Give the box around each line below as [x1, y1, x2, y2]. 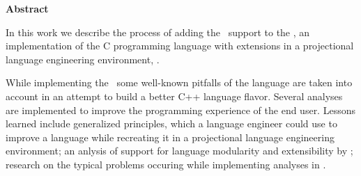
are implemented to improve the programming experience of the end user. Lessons [6, 102, 355, 117]
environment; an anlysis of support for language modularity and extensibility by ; [6, 143, 353, 158]
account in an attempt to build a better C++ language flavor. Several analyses [6, 88, 343, 103]
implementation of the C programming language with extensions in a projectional [6, 38, 354, 53]
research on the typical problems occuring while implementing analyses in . [6, 157, 326, 171]
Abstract [6, 1, 49, 15]
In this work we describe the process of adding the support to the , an [6, 24, 310, 39]
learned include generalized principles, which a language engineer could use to [6, 116, 337, 131]
